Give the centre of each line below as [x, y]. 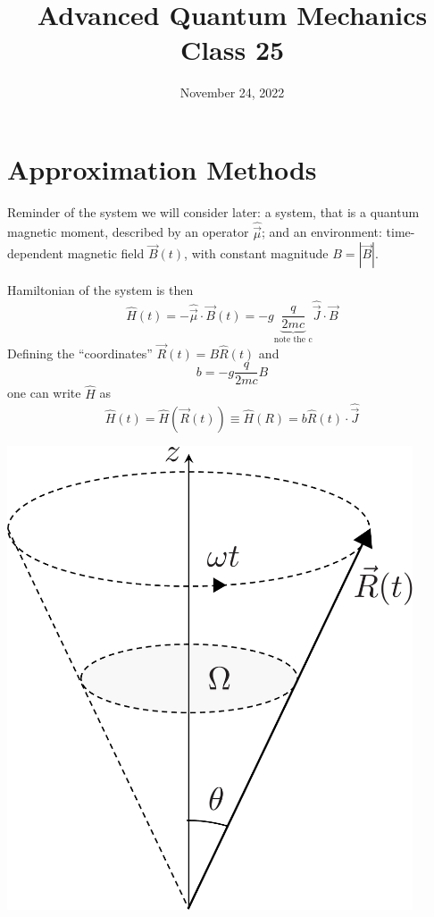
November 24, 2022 [232, 93]
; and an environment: [321, 232]
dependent [36, 253]
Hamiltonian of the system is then [100, 290]
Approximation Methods [162, 168]
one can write [44, 393]
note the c [293, 339]
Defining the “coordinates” [80, 353]
